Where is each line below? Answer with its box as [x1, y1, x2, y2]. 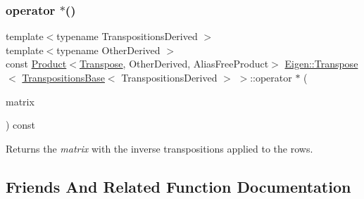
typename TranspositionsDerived [56, 29, 198, 44]
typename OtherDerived [56, 42, 161, 57]
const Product [6, 56, 67, 71]
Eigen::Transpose [284, 56, 358, 71]
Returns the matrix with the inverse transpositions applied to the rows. [6, 141, 313, 155]
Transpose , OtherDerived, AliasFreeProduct [79, 56, 269, 71]
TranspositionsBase [22, 70, 105, 84]
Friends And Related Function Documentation [6, 175, 351, 197]
